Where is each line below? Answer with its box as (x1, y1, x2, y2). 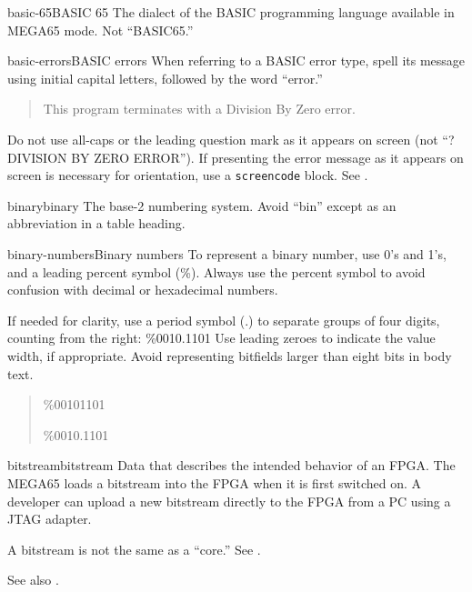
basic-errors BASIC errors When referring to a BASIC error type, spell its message (7, 51, 466, 70)
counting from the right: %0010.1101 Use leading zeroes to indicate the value (7, 328, 436, 347)
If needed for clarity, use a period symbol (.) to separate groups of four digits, (7, 310, 440, 329)
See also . (7, 570, 59, 589)
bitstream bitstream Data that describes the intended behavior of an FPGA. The (7, 456, 456, 475)
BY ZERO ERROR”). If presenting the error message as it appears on (71, 147, 464, 166)
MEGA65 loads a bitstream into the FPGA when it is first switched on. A (7, 473, 422, 492)
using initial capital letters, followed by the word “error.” (7, 68, 323, 87)
